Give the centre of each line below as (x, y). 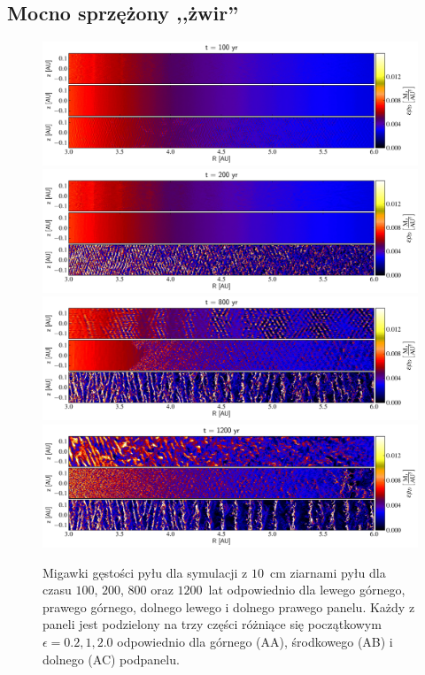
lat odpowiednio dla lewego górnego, (307, 590)
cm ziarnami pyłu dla (328, 572)
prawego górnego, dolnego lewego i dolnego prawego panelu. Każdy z (229, 606)
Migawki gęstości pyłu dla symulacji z (145, 572)
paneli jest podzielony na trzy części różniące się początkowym (212, 624)
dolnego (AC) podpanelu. (111, 659)
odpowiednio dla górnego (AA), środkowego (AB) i (255, 642)
